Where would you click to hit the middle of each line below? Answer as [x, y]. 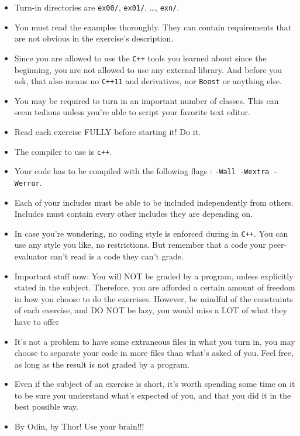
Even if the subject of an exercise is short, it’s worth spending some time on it [155, 384]
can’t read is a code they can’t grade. [117, 256]
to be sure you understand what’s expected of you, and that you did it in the [153, 395]
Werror [27, 183]
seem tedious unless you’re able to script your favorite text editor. [132, 112]
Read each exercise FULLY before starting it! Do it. [107, 131]
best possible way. [46, 406]
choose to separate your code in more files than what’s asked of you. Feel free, [154, 353]
